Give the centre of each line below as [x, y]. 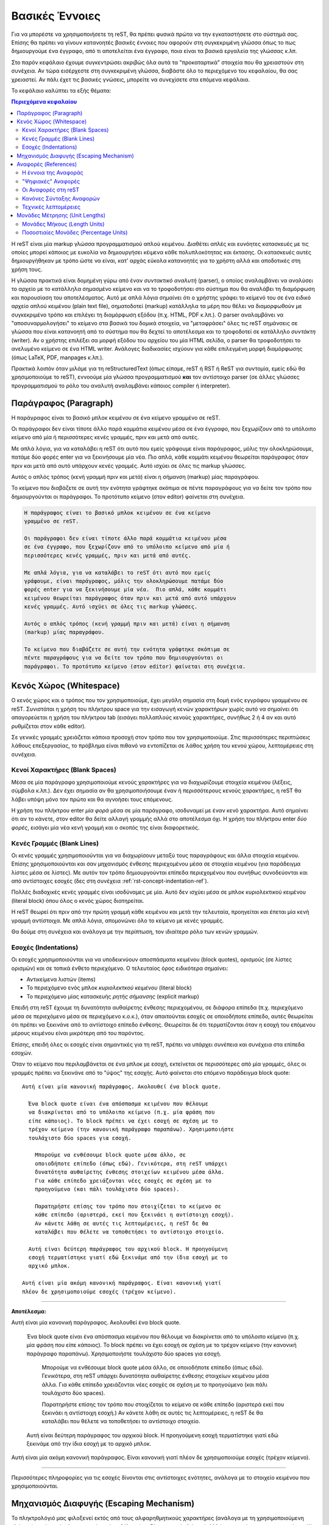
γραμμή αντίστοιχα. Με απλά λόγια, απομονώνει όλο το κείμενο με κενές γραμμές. [118, 920]
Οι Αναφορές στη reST [51, 190]
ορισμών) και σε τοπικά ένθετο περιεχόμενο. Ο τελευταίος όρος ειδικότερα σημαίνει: [120, 968]
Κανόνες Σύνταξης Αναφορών [61, 198]
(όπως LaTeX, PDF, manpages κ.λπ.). [57, 357]
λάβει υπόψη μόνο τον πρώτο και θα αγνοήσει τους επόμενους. [92, 799]
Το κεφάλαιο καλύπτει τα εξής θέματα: [61, 90]
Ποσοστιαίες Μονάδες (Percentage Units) [75, 232]
